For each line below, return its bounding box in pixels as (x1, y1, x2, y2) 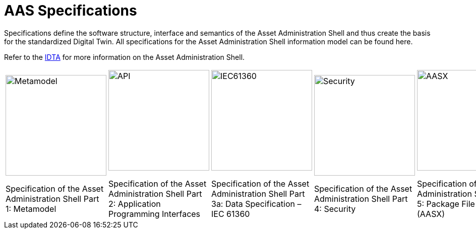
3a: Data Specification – (211, 198, 302, 209)
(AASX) (417, 208, 445, 219)
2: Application (108, 198, 161, 209)
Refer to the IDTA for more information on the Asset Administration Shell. (4, 52, 245, 61)
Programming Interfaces (108, 208, 201, 219)
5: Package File (417, 198, 475, 209)
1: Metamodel (6, 203, 56, 214)
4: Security (314, 203, 356, 214)
